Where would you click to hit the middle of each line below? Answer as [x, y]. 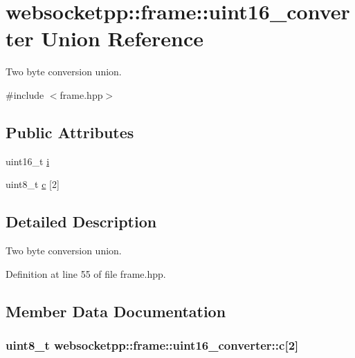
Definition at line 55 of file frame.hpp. [86, 273]
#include [25, 94]
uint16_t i [28, 161]
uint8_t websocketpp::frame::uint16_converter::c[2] [152, 345]
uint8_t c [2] [33, 184]
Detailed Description [81, 222]
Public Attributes [70, 132]
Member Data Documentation [116, 311]
